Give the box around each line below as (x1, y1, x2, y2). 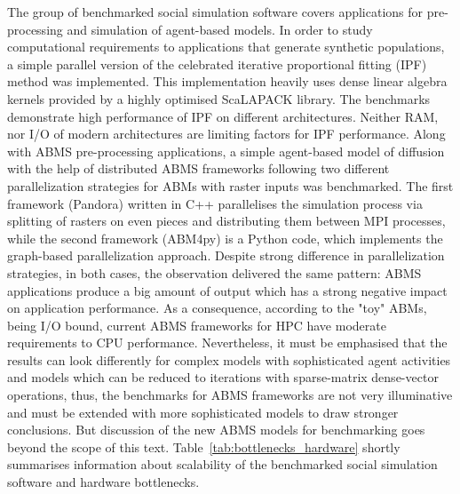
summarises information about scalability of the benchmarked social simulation (7, 455, 438, 474)
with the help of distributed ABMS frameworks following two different (7, 159, 390, 178)
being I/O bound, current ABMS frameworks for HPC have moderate (7, 315, 386, 334)
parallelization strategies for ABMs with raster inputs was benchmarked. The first (7, 176, 454, 195)
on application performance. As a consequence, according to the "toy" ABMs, (7, 299, 427, 317)
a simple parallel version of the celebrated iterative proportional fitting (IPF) (7, 54, 427, 73)
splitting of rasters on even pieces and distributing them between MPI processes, (7, 211, 446, 230)
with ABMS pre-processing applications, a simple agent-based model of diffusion (7, 141, 445, 160)
